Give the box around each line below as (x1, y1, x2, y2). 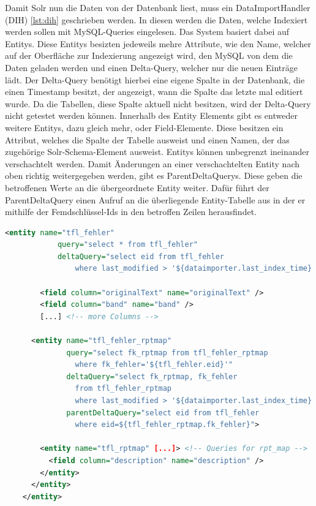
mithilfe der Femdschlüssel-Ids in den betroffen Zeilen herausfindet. (5, 205, 257, 218)
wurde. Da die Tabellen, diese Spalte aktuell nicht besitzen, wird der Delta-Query (5, 97, 311, 110)
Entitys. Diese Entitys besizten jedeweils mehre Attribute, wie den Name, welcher (5, 37, 311, 50)
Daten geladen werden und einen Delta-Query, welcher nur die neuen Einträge (5, 61, 298, 74)
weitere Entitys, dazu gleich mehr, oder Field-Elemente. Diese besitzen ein (5, 121, 284, 134)
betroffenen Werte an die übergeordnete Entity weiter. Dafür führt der (5, 181, 269, 194)
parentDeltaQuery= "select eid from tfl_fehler (66, 408, 260, 417)
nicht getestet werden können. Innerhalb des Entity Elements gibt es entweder (5, 109, 298, 122)
